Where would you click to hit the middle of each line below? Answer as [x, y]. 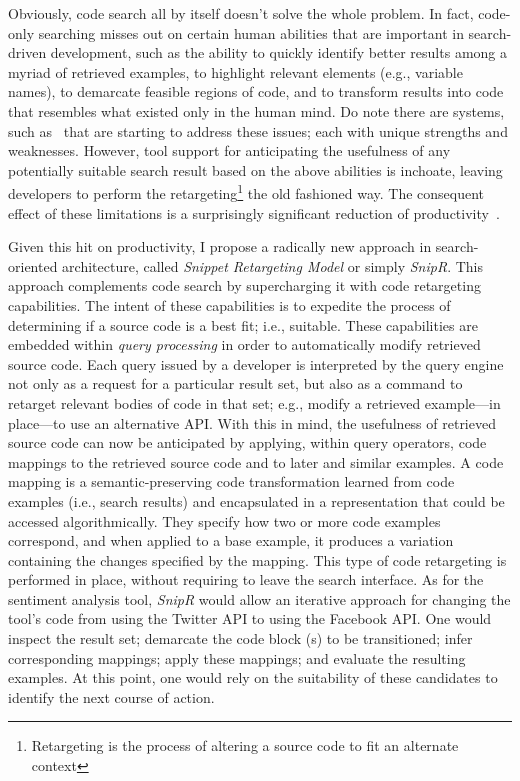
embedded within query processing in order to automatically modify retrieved [244, 344]
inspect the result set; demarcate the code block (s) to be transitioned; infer [240, 638]
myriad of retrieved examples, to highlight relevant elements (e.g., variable [235, 71]
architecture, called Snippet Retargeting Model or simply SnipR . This [272, 265]
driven [27, 52]
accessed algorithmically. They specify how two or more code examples [224, 520]
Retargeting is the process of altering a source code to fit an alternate [245, 745]
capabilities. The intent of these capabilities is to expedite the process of [229, 304]
